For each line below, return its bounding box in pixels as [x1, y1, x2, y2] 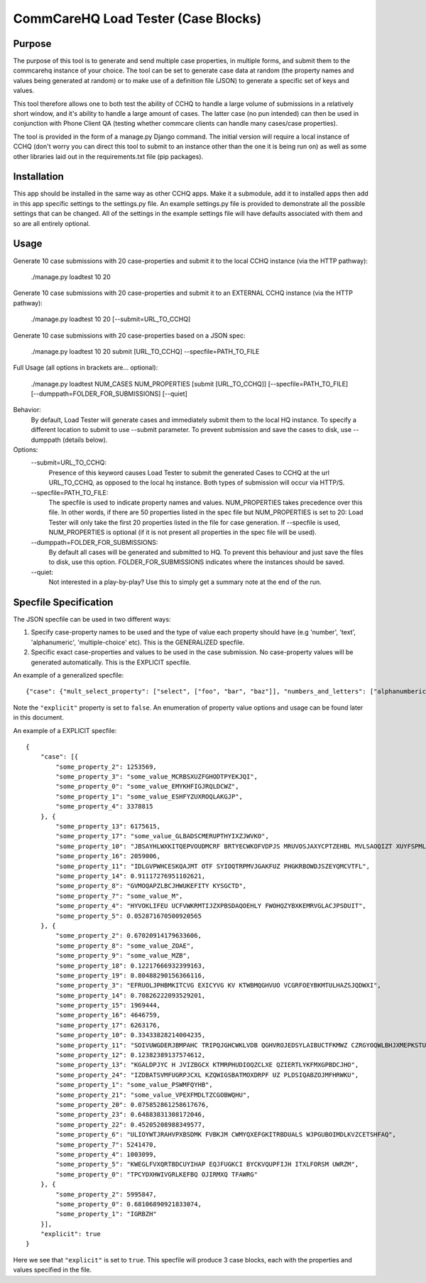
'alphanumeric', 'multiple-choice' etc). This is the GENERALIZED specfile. [31, 638, 245, 646]
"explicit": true [40, 1230, 101, 1238]
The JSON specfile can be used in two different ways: [13, 615, 171, 624]
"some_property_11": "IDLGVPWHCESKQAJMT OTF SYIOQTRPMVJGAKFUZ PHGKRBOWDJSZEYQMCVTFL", [55, 862, 371, 870]
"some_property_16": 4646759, [55, 1011, 161, 1019]
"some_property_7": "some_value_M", [55, 892, 184, 900]
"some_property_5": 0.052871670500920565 [55, 911, 202, 920]
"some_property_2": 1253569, [55, 762, 158, 771]
